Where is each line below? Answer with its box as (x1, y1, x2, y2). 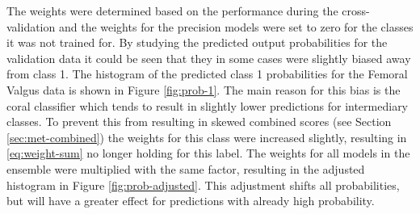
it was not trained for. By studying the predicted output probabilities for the (6, 34, 388, 51)
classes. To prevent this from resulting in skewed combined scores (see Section (6, 113, 392, 130)
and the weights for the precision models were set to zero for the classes (58, 18, 414, 35)
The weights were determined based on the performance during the (6, 2, 338, 19)
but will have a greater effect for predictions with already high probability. (6, 192, 375, 209)
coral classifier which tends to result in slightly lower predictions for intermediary (6, 97, 409, 114)
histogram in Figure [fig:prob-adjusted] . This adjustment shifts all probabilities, (6, 176, 400, 193)
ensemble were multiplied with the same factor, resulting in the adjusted (6, 160, 365, 177)
